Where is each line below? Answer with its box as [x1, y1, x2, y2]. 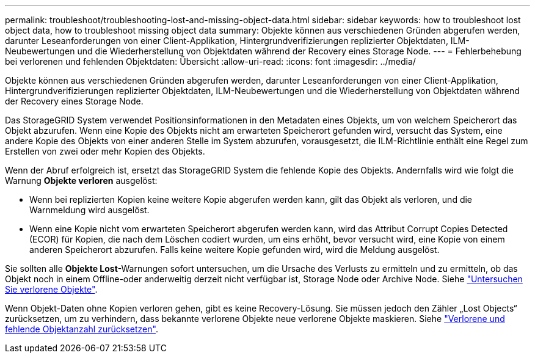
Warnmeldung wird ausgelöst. [29, 205, 150, 215]
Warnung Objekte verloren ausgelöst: [5, 175, 158, 186]
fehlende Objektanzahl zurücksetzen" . [5, 324, 158, 334]
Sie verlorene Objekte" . [5, 284, 98, 294]
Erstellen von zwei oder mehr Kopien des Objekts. [5, 146, 205, 156]
